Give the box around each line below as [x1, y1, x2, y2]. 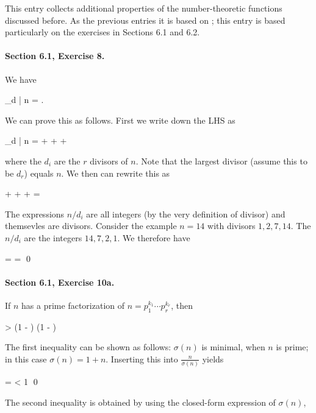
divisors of [90, 154, 128, 167]
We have [5, 72, 37, 85]
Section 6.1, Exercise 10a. [5, 275, 115, 288]
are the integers [24, 231, 82, 244]
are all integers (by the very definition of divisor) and [86, 207, 285, 220]
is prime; [276, 341, 309, 353]
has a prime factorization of [21, 298, 125, 311]
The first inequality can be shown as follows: [5, 341, 171, 353]
